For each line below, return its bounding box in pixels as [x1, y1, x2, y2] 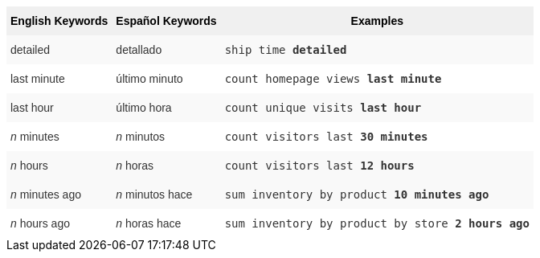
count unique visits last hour [224, 101, 422, 114]
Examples [350, 14, 403, 27]
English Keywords [10, 14, 108, 27]
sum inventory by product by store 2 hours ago [224, 217, 530, 230]
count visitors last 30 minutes [224, 130, 428, 143]
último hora [116, 101, 172, 114]
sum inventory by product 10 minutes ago [224, 188, 489, 201]
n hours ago [10, 217, 70, 230]
